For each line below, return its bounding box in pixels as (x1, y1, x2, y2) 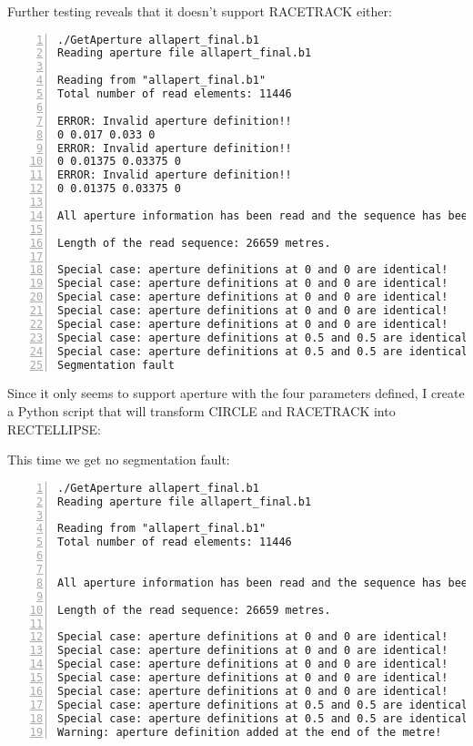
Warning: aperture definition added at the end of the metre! (57, 725, 442, 739)
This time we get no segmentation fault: (7, 450, 230, 469)
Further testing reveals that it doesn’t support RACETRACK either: (7, 2, 392, 20)
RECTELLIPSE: (7, 419, 101, 438)
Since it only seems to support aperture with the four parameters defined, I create (7, 383, 465, 403)
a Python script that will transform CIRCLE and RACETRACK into (7, 402, 396, 421)
